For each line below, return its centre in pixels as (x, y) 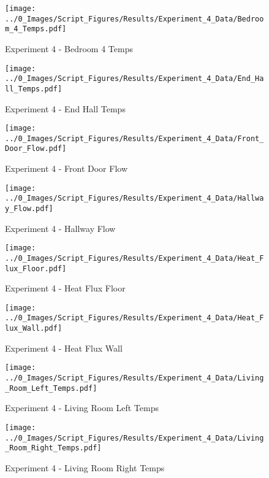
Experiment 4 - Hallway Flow (60, 228)
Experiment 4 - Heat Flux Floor (65, 288)
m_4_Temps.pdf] (36, 29)
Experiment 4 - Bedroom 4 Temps (69, 48)
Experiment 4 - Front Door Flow (66, 168)
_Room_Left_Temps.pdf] (51, 388)
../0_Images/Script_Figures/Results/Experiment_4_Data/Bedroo (134, 19)
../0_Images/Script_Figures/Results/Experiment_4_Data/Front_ (134, 138)
